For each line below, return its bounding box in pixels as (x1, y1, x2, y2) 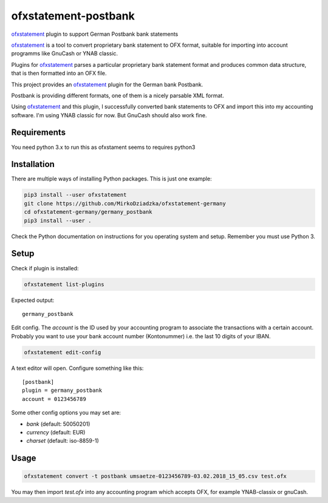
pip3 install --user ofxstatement (24, 191, 127, 199)
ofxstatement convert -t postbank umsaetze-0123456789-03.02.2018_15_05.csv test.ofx (24, 473, 287, 480)
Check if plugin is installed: (11, 264, 79, 272)
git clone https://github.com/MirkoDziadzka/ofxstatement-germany (24, 200, 226, 207)
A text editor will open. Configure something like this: (11, 364, 144, 372)
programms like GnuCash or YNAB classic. (11, 50, 118, 57)
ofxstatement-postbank (11, 9, 135, 22)
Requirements (11, 128, 66, 138)
